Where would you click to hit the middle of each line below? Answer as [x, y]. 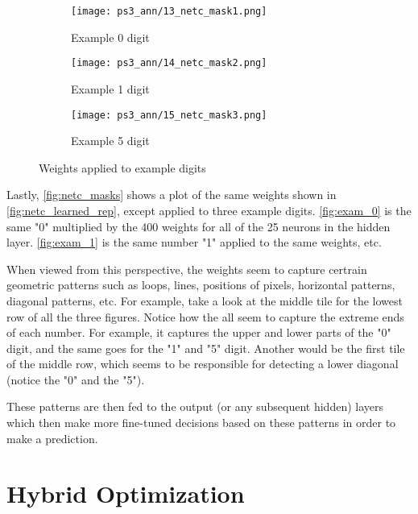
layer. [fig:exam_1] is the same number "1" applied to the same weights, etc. [194, 242]
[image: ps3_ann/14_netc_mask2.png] [169, 63]
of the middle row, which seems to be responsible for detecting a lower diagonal [203, 364]
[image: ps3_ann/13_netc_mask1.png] [169, 11]
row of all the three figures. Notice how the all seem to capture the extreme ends [205, 316]
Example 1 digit [110, 88]
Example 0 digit [110, 37]
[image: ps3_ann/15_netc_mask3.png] [169, 115]
